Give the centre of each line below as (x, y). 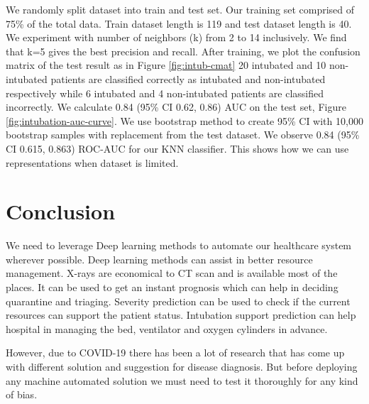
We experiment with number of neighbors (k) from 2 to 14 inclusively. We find (176, 37)
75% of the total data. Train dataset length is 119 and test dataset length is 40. (179, 23)
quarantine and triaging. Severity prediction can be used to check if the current (178, 301)
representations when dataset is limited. (92, 162)
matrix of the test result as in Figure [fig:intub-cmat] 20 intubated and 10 (166, 65)
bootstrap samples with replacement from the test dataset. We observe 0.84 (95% (183, 135)
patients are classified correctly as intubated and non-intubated (188, 78)
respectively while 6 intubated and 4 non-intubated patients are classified (165, 93)
